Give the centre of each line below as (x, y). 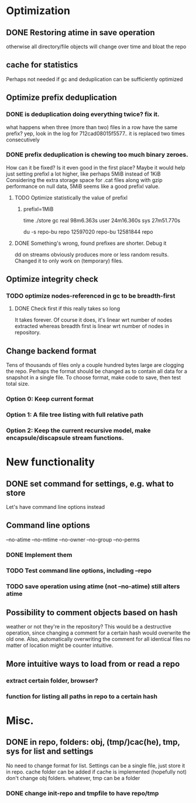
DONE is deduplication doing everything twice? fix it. (83, 114)
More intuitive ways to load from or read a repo (93, 664)
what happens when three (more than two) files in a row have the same (92, 127)
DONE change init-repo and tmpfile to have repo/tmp (82, 793)
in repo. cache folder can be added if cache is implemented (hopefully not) (97, 772)
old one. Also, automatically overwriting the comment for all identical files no (98, 639)
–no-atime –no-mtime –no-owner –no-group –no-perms (73, 539)
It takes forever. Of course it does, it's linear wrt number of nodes (93, 320)
